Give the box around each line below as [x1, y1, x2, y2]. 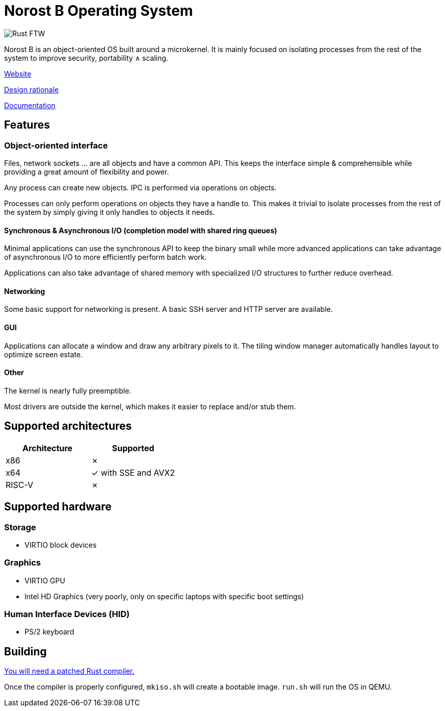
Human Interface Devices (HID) [4, 609, 130, 620]
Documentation [4, 101, 56, 110]
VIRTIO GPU [24, 576, 65, 585]
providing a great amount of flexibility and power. [4, 167, 169, 176]
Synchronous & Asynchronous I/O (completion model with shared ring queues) [4, 226, 277, 235]
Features [4, 118, 50, 132]
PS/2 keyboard [24, 627, 75, 636]
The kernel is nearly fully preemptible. [4, 386, 132, 395]
